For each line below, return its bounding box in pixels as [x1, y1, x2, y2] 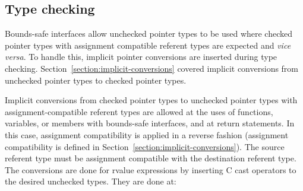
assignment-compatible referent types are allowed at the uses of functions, [5, 105, 273, 117]
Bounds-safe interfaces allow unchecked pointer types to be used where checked [5, 27, 293, 40]
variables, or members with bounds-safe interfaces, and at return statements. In [5, 117, 295, 129]
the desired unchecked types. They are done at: [5, 175, 176, 187]
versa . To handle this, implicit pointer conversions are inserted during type [5, 50, 277, 63]
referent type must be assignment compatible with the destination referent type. [5, 152, 296, 164]
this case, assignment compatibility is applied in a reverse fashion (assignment [5, 128, 289, 141]
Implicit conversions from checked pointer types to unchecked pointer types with [5, 94, 298, 106]
